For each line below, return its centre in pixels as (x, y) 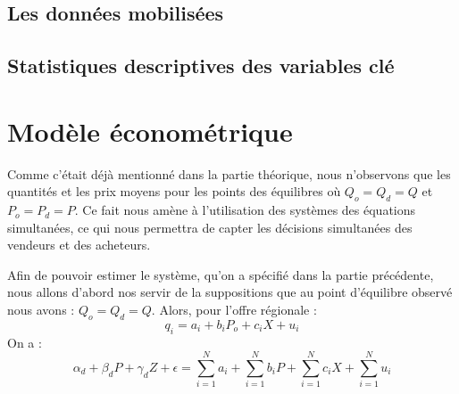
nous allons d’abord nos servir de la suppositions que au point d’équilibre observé (230, 292)
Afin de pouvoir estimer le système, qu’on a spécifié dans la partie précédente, (221, 274)
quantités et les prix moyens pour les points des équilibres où (174, 191)
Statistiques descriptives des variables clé (201, 66)
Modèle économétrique (150, 131)
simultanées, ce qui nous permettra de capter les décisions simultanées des (210, 227)
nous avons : (41, 310)
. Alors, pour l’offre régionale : (234, 310)
